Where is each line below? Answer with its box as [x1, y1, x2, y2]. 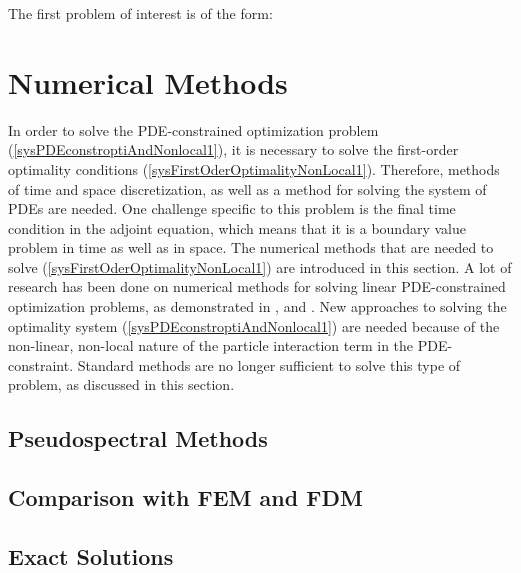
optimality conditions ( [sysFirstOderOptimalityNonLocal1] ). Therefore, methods [8, 158, 500, 179]
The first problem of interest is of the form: [8, 3, 273, 23]
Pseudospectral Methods [8, 423, 268, 454]
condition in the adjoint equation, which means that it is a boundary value [8, 217, 466, 238]
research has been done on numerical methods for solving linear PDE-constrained [8, 276, 506, 297]
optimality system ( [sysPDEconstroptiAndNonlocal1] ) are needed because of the [8, 315, 500, 336]
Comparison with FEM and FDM [8, 482, 363, 513]
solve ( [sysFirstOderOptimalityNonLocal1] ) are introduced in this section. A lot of [8, 256, 512, 277]
